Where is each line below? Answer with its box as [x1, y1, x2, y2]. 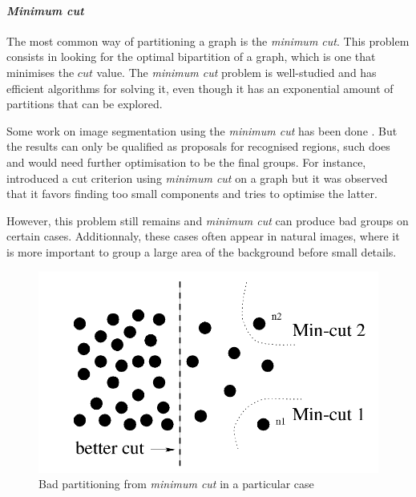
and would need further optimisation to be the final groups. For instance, [6, 153, 366, 170]
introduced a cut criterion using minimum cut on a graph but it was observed [6, 169, 388, 186]
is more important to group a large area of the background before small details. [6, 243, 397, 260]
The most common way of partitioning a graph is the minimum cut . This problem [6, 32, 410, 49]
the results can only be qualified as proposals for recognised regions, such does [6, 138, 390, 155]
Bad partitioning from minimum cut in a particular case [38, 475, 314, 492]
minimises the [6, 63, 75, 80]
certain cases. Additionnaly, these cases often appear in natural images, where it [6, 228, 400, 244]
